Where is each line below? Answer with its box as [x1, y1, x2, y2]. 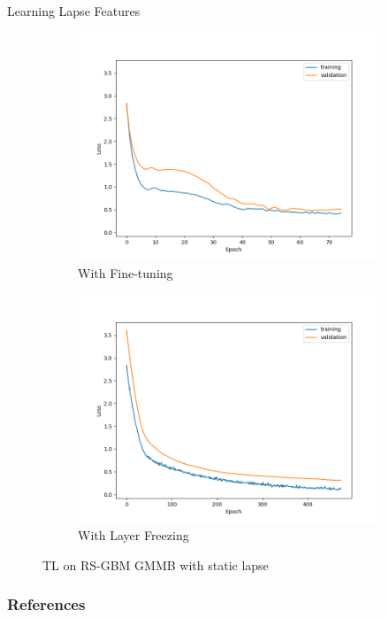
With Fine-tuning [78, 264, 173, 282]
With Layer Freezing [78, 526, 189, 545]
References [7, 593, 86, 615]
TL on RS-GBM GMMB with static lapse [42, 555, 269, 574]
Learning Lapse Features [7, 2, 141, 19]
